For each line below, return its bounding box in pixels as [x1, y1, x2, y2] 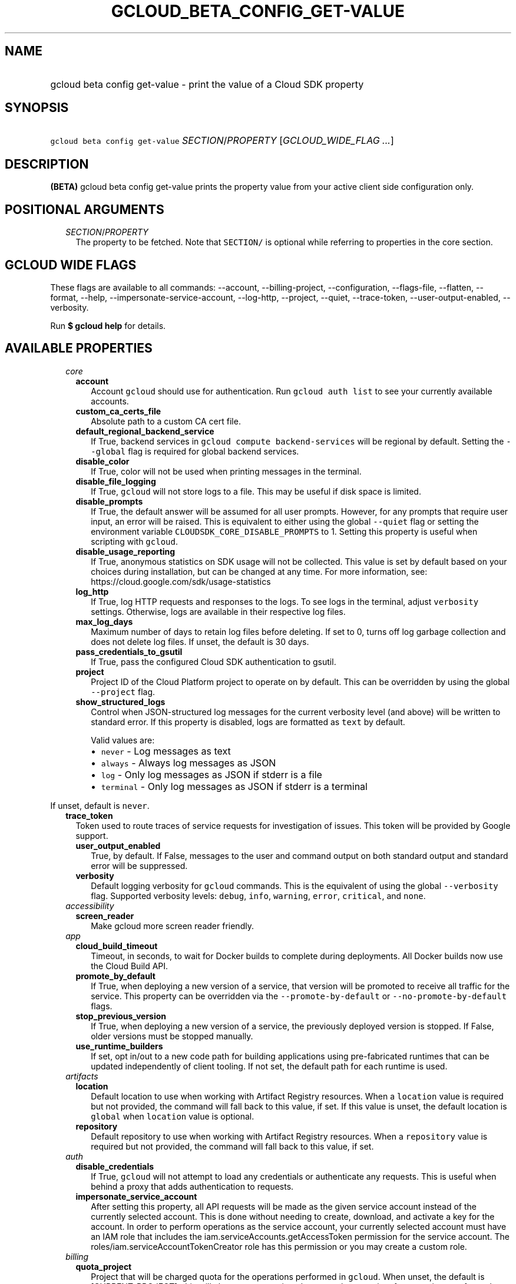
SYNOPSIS [5, 100, 69, 116]
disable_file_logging [75, 476, 156, 486]
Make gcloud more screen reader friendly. [91, 920, 254, 931]
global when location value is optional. [91, 1111, 254, 1121]
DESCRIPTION [5, 156, 89, 172]
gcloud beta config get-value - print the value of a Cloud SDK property [50, 78, 364, 90]
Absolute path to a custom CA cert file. [91, 416, 241, 426]
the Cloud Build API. [91, 960, 168, 971]
